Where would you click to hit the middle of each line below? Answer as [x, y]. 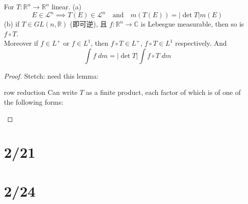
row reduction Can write [41, 92]
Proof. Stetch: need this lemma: [51, 75]
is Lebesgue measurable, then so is [192, 24]
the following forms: [34, 102]
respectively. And [201, 43]
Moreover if [21, 43]
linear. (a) [66, 6]
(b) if [12, 24]
